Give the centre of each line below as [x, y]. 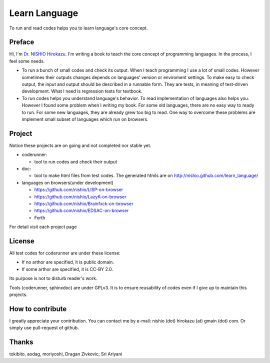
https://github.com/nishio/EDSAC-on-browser [81, 210]
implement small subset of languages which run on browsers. [85, 119]
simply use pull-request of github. [44, 328]
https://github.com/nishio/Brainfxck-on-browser [84, 203]
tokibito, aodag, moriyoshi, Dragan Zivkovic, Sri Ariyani [66, 354]
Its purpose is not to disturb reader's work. [53, 278]
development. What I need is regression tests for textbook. [82, 91]
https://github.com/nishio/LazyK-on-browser [80, 196]
